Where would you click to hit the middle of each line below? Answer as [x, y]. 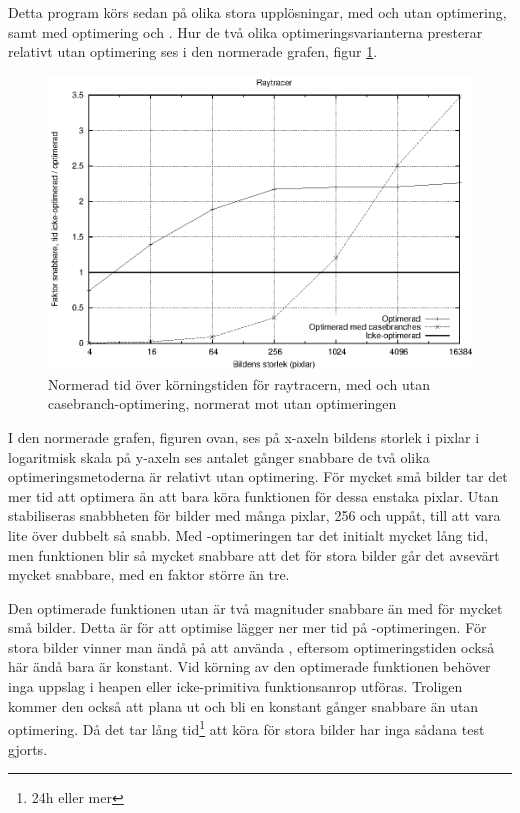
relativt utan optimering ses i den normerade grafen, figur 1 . [193, 51]
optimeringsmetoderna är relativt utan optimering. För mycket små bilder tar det [258, 476]
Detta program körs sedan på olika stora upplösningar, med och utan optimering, [257, 12]
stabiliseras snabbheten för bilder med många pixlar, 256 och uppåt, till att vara [254, 515]
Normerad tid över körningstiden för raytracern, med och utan [239, 383]
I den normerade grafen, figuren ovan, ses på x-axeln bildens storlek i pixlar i [244, 436]
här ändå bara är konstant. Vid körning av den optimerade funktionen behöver [249, 666]
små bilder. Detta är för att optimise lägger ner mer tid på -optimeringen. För [247, 627]
